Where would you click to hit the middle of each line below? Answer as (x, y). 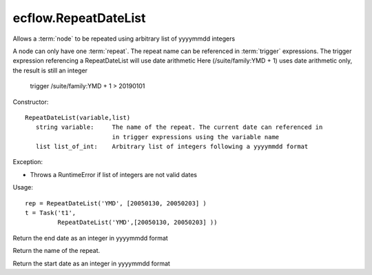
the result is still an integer (50, 70)
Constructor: (31, 102)
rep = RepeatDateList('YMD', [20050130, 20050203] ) (116, 203)
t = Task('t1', (51, 213)
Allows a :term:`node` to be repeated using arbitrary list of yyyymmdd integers (124, 39)
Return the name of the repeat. (56, 251)
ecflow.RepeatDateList (79, 18)
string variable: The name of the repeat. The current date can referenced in (179, 127)
